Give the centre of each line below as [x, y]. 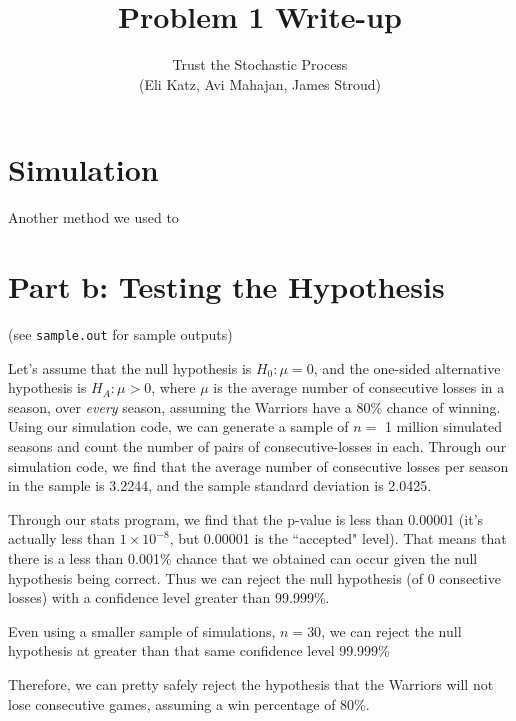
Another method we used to [93, 217]
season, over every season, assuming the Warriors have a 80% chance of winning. [254, 406]
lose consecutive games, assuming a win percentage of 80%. [189, 703]
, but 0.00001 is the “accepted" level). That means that [338, 538]
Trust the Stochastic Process [260, 64]
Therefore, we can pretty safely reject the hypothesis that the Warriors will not [251, 683]
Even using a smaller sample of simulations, [142, 630]
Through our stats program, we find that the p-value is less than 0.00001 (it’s [246, 518]
